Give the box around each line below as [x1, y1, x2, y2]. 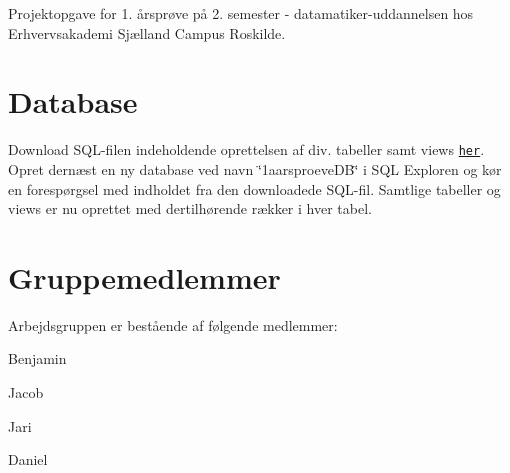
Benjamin [8, 348, 67, 369]
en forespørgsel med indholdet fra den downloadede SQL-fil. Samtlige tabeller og [8, 178, 501, 199]
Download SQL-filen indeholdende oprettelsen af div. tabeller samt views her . [8, 139, 485, 160]
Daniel [8, 449, 48, 470]
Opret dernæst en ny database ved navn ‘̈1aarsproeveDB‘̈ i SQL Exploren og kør [8, 158, 502, 179]
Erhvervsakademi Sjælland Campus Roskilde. [8, 22, 286, 43]
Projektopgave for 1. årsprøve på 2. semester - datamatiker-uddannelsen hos [8, 3, 474, 23]
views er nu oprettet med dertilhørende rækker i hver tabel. [8, 198, 372, 219]
